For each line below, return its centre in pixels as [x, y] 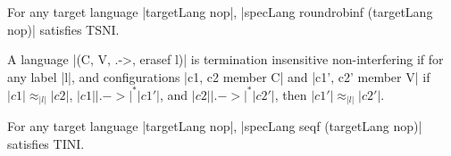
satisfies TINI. [46, 143]
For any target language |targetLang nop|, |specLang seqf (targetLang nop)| [215, 126]
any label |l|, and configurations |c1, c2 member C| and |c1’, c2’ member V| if [219, 76]
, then [291, 94]
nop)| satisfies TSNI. [63, 29]
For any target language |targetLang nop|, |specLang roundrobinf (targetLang [220, 12]
